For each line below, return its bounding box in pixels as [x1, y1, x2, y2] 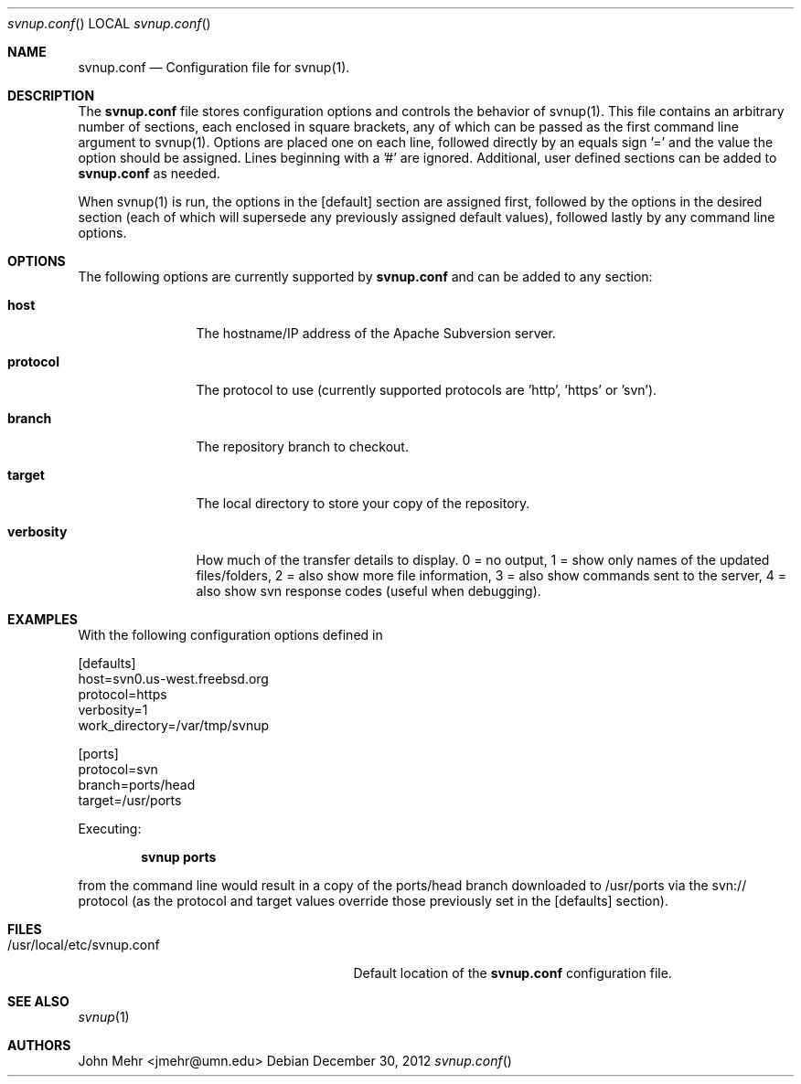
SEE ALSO [7, 994, 69, 1009]
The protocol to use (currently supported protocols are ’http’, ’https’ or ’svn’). [196, 382, 657, 398]
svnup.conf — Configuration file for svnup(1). [78, 59, 350, 75]
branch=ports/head [78, 777, 196, 792]
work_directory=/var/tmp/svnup [78, 717, 270, 733]
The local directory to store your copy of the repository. [196, 495, 530, 511]
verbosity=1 [78, 702, 148, 717]
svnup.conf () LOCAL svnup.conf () [7, 16, 211, 31]
